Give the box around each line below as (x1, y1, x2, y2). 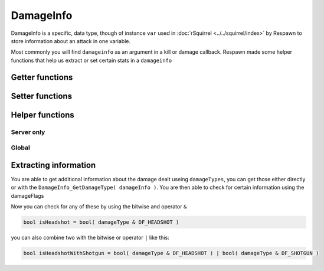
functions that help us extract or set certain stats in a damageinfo (11, 57, 172, 64)
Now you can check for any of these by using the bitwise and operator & (11, 203, 187, 210)
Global (11, 143, 31, 152)
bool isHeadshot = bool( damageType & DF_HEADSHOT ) (23, 218, 179, 226)
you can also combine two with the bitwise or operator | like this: (11, 234, 169, 241)
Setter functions (11, 91, 73, 101)
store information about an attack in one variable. (11, 37, 131, 44)
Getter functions (11, 72, 73, 82)
